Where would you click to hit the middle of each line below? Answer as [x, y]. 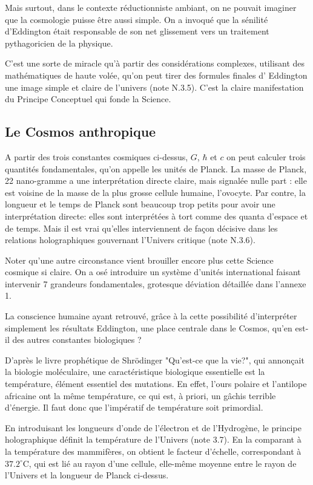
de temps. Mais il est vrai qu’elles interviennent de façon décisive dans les [141, 228]
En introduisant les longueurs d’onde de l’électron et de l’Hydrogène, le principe [153, 427]
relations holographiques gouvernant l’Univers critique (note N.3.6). [130, 240]
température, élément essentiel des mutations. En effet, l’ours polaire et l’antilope [156, 384]
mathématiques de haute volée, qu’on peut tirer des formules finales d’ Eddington [156, 75]
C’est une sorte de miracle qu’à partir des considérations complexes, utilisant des [155, 63]
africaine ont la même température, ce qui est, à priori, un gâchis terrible [140, 395]
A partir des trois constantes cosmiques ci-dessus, [97, 156]
